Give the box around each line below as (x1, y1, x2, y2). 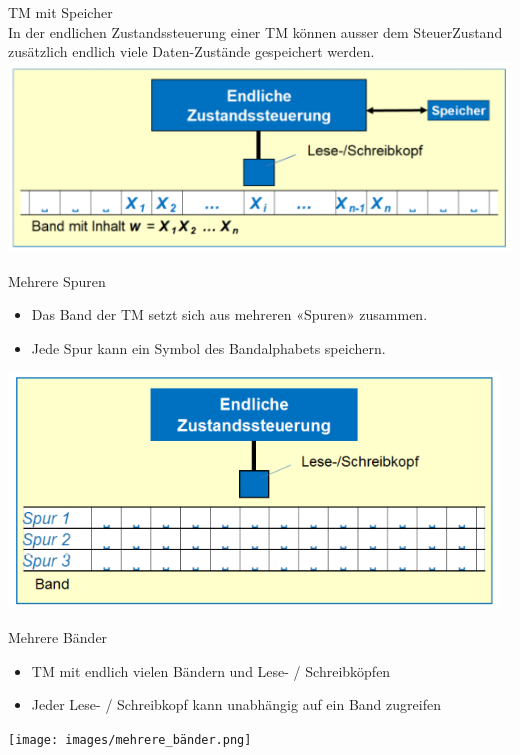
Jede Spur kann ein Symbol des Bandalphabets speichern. (31, 337, 386, 358)
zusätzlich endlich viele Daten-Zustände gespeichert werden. (8, 41, 375, 62)
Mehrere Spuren (8, 270, 106, 291)
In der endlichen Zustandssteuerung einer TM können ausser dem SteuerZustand (8, 21, 503, 42)
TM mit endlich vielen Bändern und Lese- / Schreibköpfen (31, 660, 391, 681)
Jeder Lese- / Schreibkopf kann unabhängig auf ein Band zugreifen (31, 694, 441, 715)
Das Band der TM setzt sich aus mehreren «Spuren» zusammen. (31, 304, 428, 325)
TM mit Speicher (8, 2, 113, 22)
